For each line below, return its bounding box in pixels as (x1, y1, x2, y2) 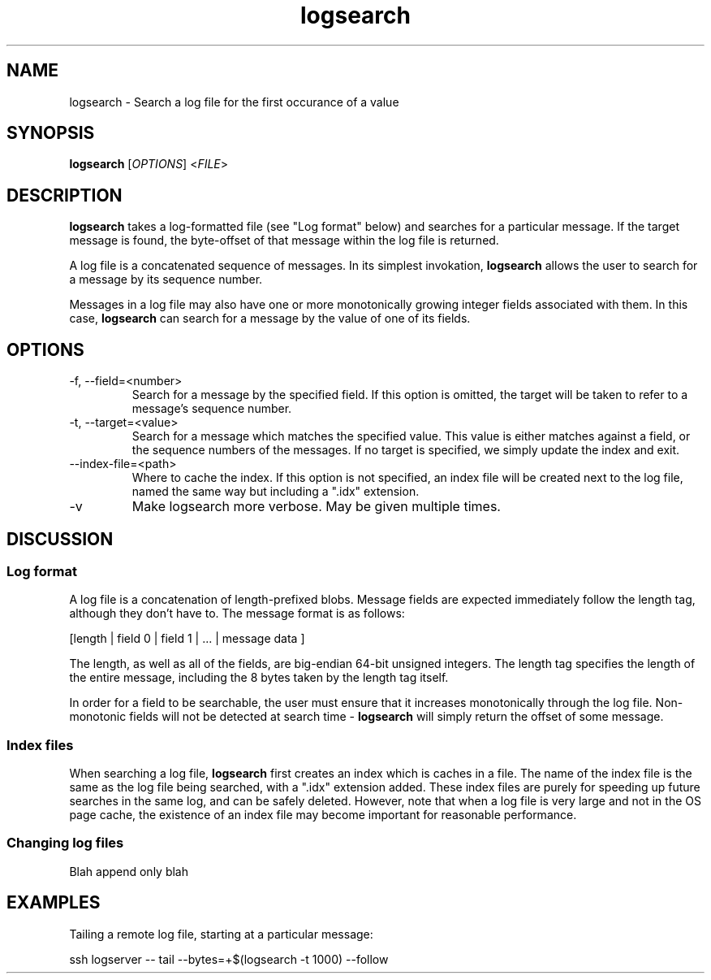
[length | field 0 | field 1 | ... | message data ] (69, 631, 305, 646)
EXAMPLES (6, 892, 101, 913)
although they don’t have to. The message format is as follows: (69, 606, 405, 621)
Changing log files (6, 835, 124, 852)
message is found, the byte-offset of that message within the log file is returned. (69, 233, 499, 248)
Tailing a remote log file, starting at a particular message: (69, 926, 373, 941)
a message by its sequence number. (69, 272, 263, 287)
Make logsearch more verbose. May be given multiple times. (131, 498, 501, 515)
